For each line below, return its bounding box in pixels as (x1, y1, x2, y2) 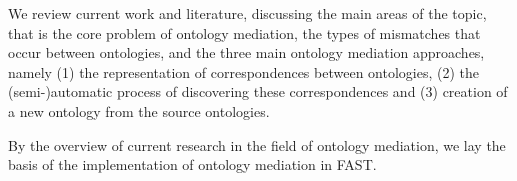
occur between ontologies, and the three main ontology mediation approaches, (8, 42, 485, 63)
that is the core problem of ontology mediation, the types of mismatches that (8, 22, 481, 43)
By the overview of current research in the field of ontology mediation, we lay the (8, 134, 506, 155)
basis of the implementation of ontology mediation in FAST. (8, 154, 377, 175)
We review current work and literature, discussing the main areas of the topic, (8, 3, 487, 23)
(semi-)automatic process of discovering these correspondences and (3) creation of (8, 81, 508, 102)
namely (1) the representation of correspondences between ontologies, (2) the (8, 61, 479, 82)
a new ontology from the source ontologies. (8, 100, 270, 121)
